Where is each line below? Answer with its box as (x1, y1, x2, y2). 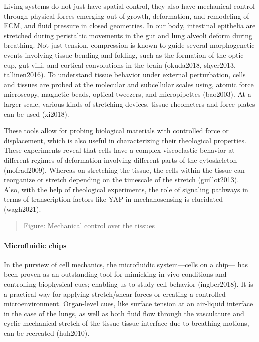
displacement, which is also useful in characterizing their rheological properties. (4, 135, 246, 145)
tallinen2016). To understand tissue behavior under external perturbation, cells (4, 69, 246, 80)
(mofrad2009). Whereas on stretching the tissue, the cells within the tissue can (4, 164, 245, 175)
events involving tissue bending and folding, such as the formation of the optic (4, 49, 244, 60)
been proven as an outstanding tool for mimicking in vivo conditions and (4, 269, 227, 279)
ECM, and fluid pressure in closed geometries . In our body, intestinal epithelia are (4, 20, 256, 31)
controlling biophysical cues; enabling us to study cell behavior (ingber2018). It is (4, 279, 253, 289)
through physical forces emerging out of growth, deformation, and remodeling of (4, 10, 249, 21)
